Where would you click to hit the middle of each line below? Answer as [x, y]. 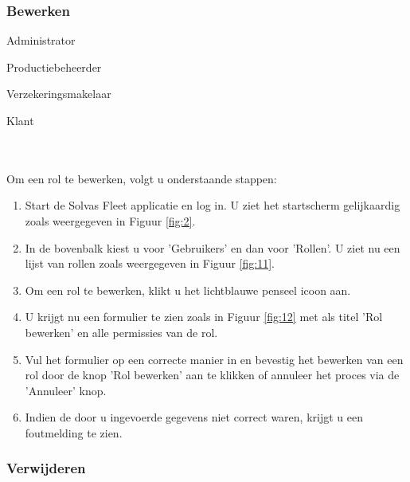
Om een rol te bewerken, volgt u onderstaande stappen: [142, 178]
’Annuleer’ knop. [66, 390]
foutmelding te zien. [74, 432]
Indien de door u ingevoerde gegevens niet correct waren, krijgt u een [194, 417]
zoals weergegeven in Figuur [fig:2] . [110, 220]
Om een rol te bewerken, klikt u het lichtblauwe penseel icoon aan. [188, 290]
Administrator [41, 40]
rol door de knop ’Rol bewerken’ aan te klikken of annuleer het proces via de [212, 375]
